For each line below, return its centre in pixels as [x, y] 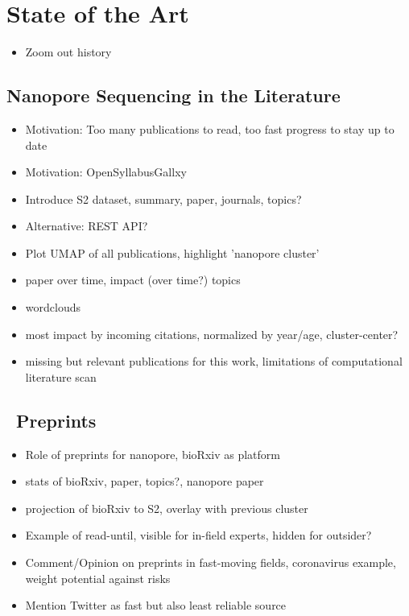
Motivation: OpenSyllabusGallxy [106, 172]
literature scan [61, 376]
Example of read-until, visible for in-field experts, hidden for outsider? [198, 535]
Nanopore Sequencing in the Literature [174, 95]
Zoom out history [68, 52]
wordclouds [53, 307]
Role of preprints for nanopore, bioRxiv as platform [153, 454]
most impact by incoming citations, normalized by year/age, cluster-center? [212, 334]
